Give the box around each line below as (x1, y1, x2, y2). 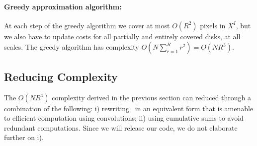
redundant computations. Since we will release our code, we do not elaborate (4, 122, 238, 133)
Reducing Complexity (4, 69, 118, 84)
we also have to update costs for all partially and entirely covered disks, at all (4, 31, 241, 41)
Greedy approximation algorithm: (4, 1, 122, 11)
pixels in (200, 20, 226, 30)
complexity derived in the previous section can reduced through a (52, 92, 252, 102)
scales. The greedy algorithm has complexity (4, 42, 139, 52)
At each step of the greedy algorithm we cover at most (4, 20, 170, 30)
